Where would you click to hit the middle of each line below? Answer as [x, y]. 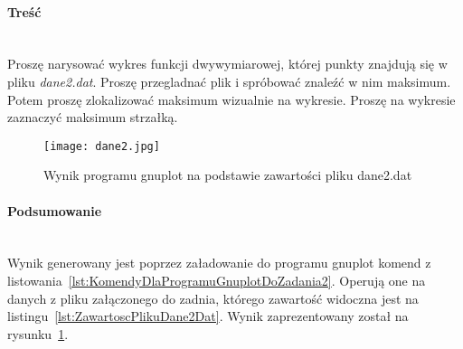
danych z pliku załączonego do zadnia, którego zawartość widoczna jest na [213, 298]
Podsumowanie [55, 210]
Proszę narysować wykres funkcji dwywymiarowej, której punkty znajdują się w [227, 64]
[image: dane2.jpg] [102, 146]
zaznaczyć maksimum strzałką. [93, 117]
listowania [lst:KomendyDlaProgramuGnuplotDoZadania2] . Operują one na [217, 280]
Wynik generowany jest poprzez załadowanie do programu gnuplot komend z [219, 263]
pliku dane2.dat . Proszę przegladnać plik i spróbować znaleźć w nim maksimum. [229, 81]
